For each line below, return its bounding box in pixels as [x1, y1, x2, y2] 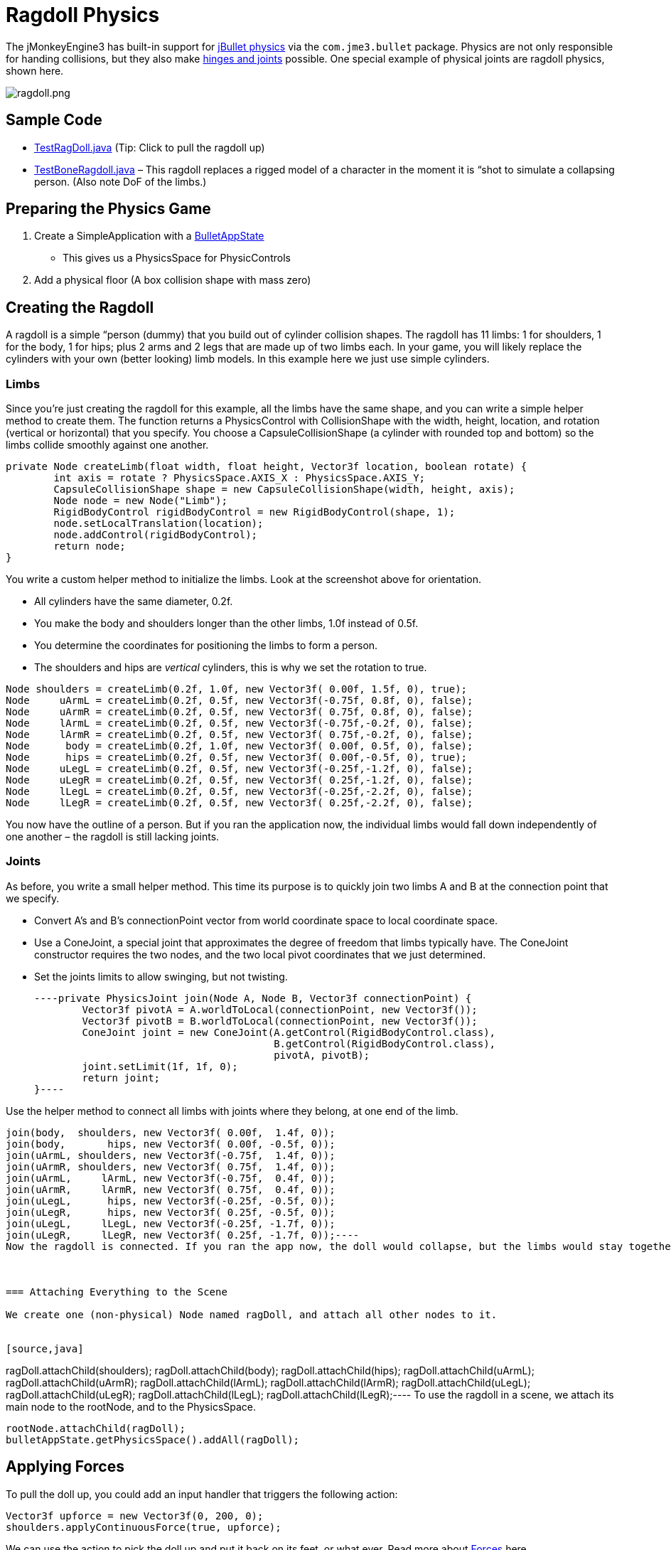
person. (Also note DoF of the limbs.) [34, 175, 207, 188]
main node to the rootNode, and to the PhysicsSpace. [6, 1400, 257, 1413]
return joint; [82, 1071, 161, 1084]
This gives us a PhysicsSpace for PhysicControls [63, 252, 291, 264]
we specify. [6, 892, 60, 904]
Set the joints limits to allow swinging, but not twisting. [34, 970, 288, 983]
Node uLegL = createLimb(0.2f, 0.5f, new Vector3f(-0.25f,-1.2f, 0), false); [6, 763, 473, 775]
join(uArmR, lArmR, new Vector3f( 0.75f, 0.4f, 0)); [6, 1183, 335, 1195]
